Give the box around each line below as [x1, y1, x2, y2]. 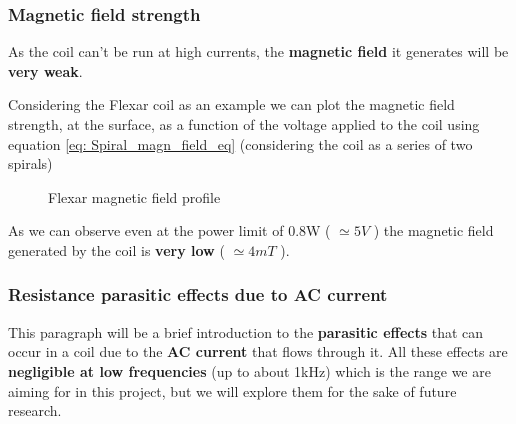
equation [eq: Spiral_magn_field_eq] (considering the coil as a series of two [8, 133, 473, 154]
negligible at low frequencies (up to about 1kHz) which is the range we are [8, 360, 491, 381]
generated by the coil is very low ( [8, 239, 225, 260]
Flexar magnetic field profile [48, 186, 221, 207]
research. [8, 400, 62, 421]
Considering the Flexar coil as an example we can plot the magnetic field [8, 94, 455, 115]
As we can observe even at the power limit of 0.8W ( [8, 220, 331, 241]
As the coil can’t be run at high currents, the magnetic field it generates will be [8, 41, 509, 62]
